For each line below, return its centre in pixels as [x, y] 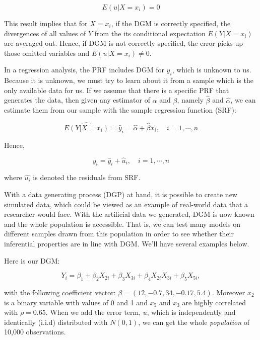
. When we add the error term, [93, 312]
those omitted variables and [47, 53]
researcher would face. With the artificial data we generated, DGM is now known [129, 214]
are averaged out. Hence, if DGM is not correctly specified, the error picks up [124, 43]
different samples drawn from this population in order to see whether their [119, 234]
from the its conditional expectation [150, 33]
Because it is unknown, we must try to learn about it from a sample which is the [129, 80]
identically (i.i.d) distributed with [56, 322]
